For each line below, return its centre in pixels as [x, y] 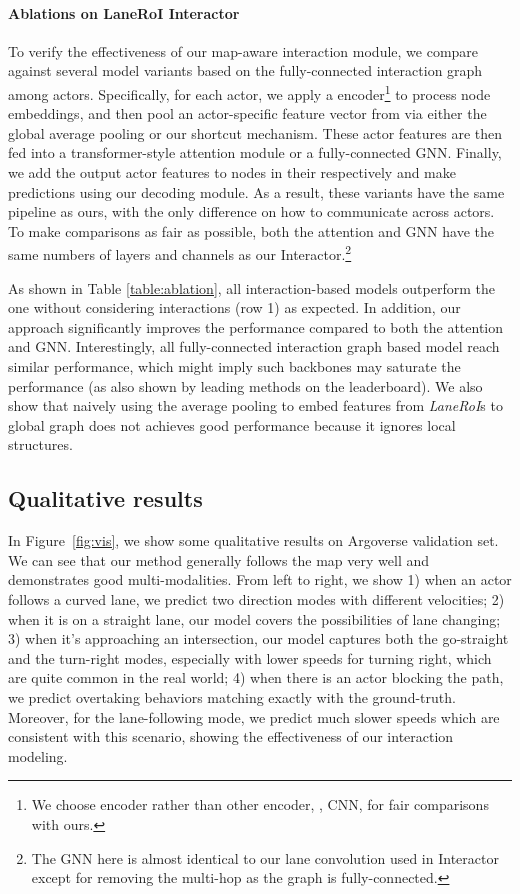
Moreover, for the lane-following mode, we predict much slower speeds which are [254, 716]
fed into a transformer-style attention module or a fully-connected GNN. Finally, [255, 152]
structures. [40, 444]
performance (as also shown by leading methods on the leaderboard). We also [245, 385]
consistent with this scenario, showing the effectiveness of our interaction [231, 736]
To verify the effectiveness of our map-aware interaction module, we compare [243, 50]
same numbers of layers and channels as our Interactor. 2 [180, 253]
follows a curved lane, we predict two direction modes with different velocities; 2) [256, 598]
